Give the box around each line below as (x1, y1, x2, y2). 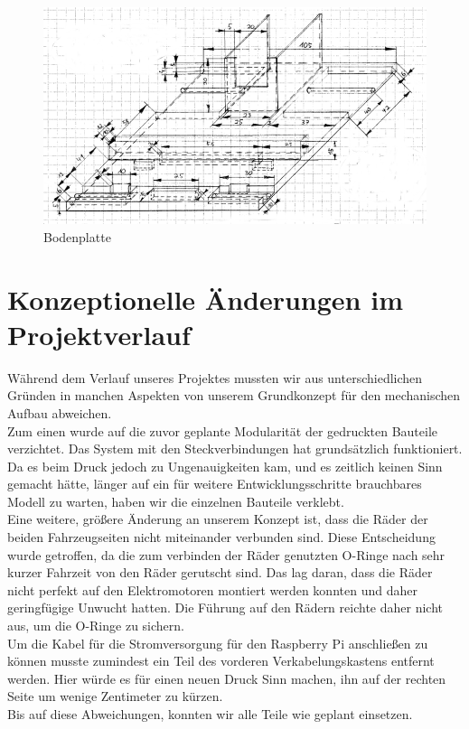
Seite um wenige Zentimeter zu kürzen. (7, 687, 223, 706)
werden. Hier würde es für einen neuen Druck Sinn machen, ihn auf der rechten (7, 668, 446, 687)
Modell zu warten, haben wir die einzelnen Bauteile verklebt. (7, 491, 344, 510)
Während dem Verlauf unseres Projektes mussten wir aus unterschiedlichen (7, 368, 423, 387)
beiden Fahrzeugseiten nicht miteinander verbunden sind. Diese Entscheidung (7, 528, 436, 547)
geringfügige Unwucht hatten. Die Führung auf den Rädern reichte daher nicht (7, 598, 443, 617)
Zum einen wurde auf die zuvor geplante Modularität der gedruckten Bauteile (7, 421, 438, 440)
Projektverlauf (7, 315, 191, 352)
